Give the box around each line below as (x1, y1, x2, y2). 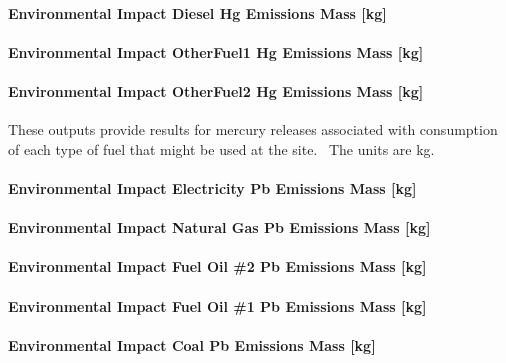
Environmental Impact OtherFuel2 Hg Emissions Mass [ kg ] (8, 80, 424, 101)
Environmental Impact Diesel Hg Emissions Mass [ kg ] (8, 2, 387, 23)
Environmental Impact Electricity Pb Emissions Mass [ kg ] (8, 177, 417, 198)
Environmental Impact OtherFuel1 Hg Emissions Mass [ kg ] (8, 41, 424, 62)
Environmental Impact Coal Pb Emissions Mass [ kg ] (8, 334, 376, 355)
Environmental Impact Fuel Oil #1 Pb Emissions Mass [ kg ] (8, 295, 427, 316)
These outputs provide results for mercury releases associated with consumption (8, 119, 498, 140)
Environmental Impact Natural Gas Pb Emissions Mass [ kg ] (8, 217, 431, 238)
